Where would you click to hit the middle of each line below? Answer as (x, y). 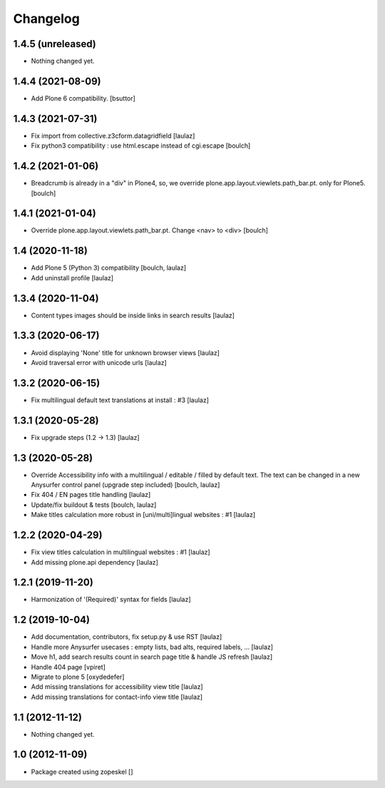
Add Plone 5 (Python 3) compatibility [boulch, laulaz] (109, 268)
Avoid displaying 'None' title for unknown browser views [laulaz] (125, 352)
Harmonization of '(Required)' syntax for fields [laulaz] (111, 600)
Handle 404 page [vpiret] (68, 667)
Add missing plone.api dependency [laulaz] (94, 562)
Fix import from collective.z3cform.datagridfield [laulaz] (113, 135)
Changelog (46, 19)
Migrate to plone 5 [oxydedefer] (78, 677)
